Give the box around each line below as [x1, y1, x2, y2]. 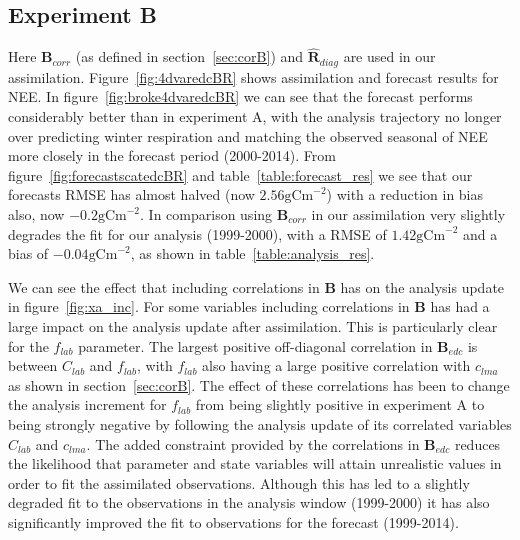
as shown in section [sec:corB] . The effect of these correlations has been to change [8, 374, 510, 395]
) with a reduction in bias [326, 184, 484, 205]
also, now [8, 204, 65, 225]
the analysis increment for [8, 394, 167, 415]
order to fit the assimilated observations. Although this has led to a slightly [8, 472, 470, 493]
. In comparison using [140, 204, 273, 225]
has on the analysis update [340, 276, 505, 297]
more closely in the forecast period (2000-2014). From [8, 145, 336, 166]
